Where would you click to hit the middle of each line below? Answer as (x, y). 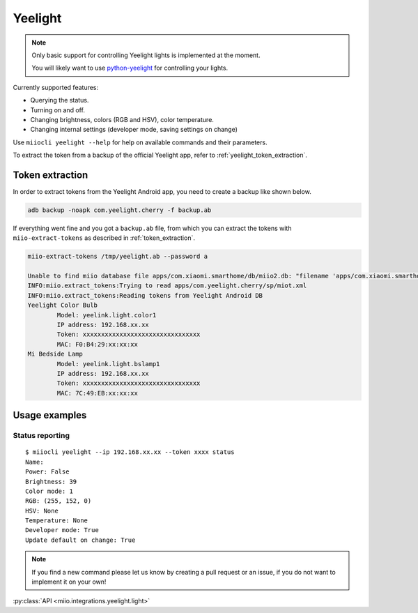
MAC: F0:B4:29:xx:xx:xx (98, 344)
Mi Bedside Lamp (55, 354)
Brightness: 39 (51, 482)
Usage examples (50, 415)
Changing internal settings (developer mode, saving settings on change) (134, 130)
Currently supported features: (56, 87)
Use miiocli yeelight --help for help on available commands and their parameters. (140, 142)
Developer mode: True (62, 530)
